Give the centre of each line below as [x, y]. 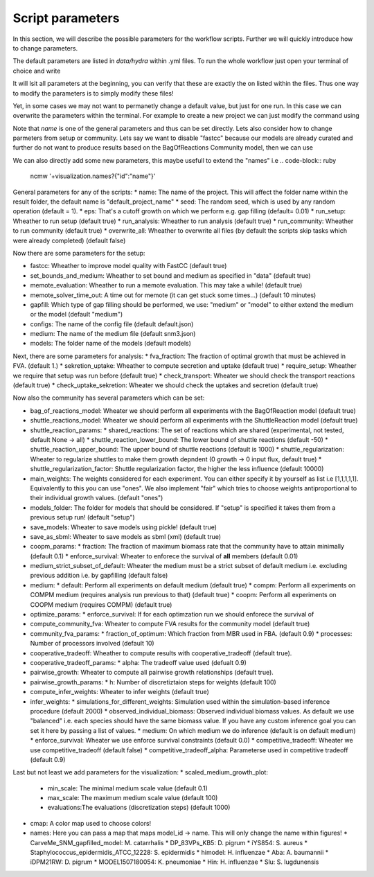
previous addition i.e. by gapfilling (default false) [99, 576]
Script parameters [66, 18]
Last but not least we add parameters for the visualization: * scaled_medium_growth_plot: [140, 772]
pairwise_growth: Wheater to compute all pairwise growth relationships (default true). [152, 673]
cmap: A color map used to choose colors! [91, 823]
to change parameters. [45, 48]
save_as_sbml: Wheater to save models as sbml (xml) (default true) [126, 536]
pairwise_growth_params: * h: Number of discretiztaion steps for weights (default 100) [153, 682]
